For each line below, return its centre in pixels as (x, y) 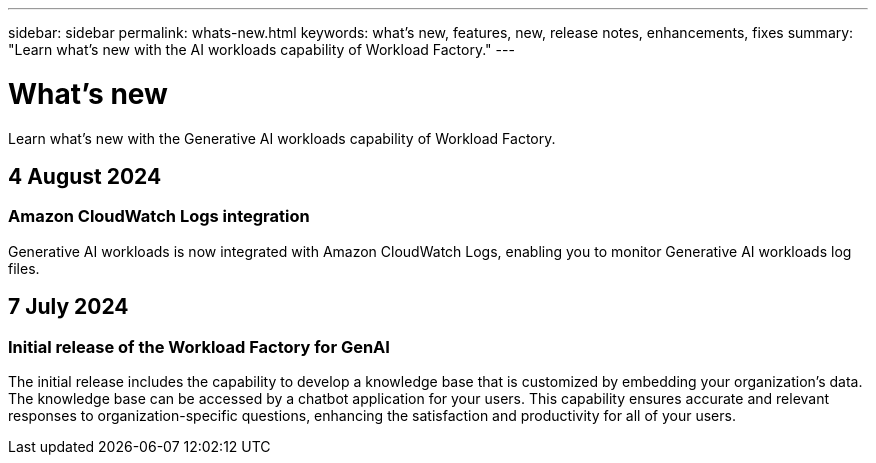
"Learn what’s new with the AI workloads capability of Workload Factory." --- (261, 49)
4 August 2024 (85, 176)
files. (24, 268)
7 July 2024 (68, 307)
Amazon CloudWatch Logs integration (159, 216)
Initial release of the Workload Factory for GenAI (199, 346)
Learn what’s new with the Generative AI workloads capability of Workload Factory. (282, 138)
